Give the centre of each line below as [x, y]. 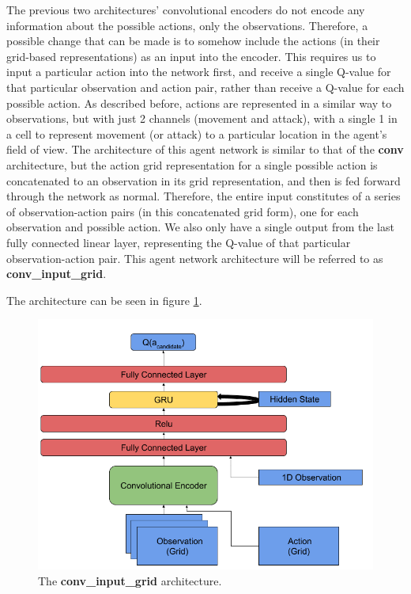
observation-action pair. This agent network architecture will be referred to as [195, 258]
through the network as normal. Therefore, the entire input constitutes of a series [204, 196]
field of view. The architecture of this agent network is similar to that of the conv [205, 149]
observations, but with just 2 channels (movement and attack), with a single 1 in [202, 118]
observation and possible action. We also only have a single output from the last [200, 227]
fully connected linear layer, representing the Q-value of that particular [179, 242]
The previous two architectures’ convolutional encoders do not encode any [186, 10]
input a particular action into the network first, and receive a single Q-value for [199, 72]
